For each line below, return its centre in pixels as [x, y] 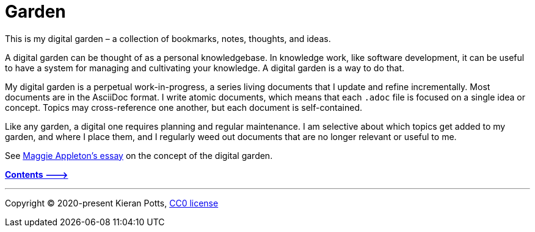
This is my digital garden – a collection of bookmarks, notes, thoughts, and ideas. [168, 38]
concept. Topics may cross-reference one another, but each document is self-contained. [184, 107]
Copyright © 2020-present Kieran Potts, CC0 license [112, 203]
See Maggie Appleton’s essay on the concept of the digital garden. [139, 155]
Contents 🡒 [37, 174]
